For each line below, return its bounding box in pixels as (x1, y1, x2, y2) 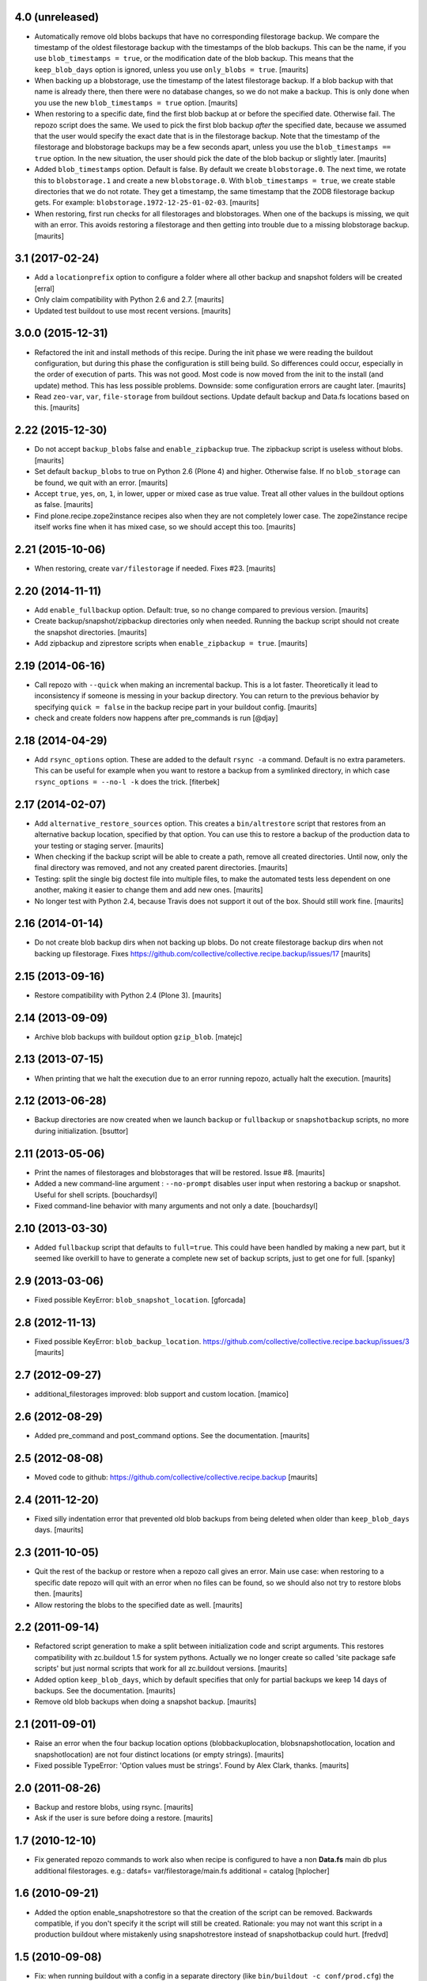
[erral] (34, 284, 55, 293)
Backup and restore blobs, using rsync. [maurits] (34, 1802, 194, 1811)
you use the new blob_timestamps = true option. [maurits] (34, 97, 238, 107)
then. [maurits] (34, 1589, 83, 1598)
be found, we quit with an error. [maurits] (34, 478, 168, 487)
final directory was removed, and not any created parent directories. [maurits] (34, 863, 288, 872)
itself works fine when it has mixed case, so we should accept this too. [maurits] (34, 522, 296, 532)
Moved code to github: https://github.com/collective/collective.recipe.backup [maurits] (34, 1472, 318, 1482)
